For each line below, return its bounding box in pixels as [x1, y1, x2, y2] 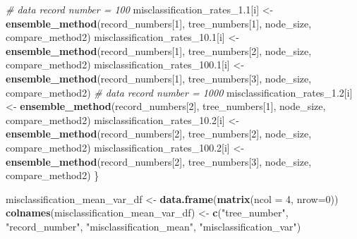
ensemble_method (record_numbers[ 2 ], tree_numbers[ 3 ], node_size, [6, 154, 312, 168]
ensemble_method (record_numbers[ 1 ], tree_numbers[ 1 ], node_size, [6, 16, 312, 30]
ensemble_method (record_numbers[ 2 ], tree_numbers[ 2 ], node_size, [6, 126, 312, 141]
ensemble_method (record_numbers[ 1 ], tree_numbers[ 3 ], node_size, [6, 71, 312, 85]
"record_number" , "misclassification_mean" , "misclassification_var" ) [6, 219, 301, 233]
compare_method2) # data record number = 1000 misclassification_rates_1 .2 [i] [6, 85, 353, 99]
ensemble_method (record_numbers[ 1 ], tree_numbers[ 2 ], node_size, [6, 43, 312, 58]
